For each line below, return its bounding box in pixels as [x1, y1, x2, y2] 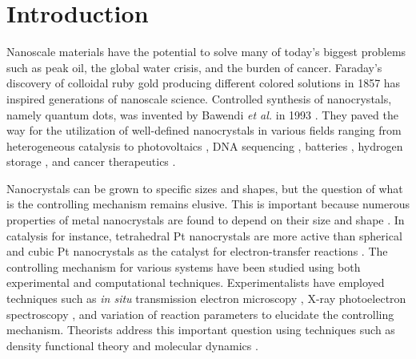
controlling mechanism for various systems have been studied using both [6, 258, 361, 275]
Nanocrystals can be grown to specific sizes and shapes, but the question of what [6, 179, 403, 196]
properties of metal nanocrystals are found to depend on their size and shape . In [6, 212, 405, 228]
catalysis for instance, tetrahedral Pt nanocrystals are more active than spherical [6, 227, 402, 244]
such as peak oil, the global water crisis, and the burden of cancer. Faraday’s [6, 58, 382, 75]
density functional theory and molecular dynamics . [6, 337, 258, 353]
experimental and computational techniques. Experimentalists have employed [6, 274, 385, 291]
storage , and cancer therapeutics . [6, 153, 176, 170]
